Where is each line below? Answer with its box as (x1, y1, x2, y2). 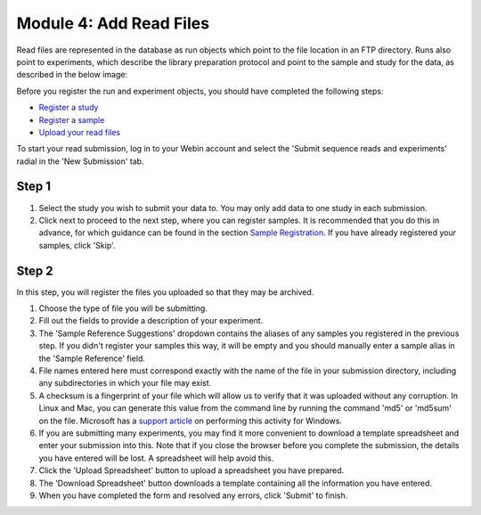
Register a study (38, 102, 99, 113)
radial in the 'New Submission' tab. (16, 156, 144, 167)
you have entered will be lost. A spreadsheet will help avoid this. (38, 453, 274, 463)
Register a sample (38, 114, 105, 125)
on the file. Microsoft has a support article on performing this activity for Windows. (38, 415, 343, 426)
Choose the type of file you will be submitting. (38, 303, 208, 314)
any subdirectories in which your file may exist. (38, 378, 212, 388)
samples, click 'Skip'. (38, 240, 116, 250)
